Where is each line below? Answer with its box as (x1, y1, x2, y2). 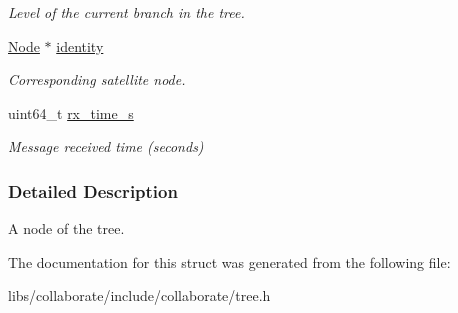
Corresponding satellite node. (8, 69, 186, 90)
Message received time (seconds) (8, 136, 204, 157)
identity (56, 35, 104, 56)
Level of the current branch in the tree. (8, 2, 245, 22)
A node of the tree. (8, 218, 125, 239)
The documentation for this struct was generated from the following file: (8, 251, 451, 272)
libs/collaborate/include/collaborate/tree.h (8, 285, 271, 306)
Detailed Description (8, 178, 178, 203)
